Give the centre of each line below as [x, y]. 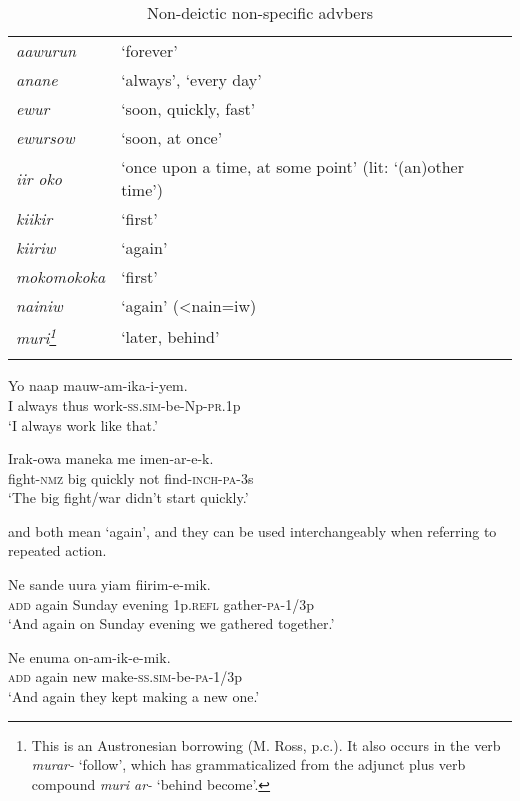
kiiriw [36, 247]
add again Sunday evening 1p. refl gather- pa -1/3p [161, 603]
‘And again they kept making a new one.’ [134, 696]
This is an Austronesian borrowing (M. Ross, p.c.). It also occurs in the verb [266, 744]
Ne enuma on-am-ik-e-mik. [89, 656]
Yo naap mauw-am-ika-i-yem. [98, 385]
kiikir [34, 218]
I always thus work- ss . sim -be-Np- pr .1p [124, 404]
